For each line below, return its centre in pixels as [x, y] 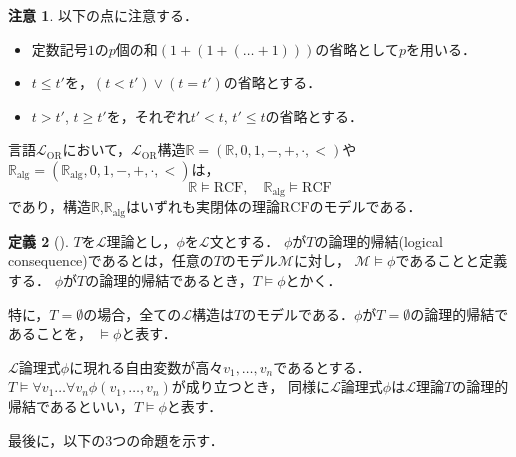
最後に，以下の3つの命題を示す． [116, 439]
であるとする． [322, 366]
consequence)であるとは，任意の [111, 260]
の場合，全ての [132, 313]
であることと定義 [451, 260]
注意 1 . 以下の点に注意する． [103, 15]
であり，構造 [49, 206]
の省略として [357, 48]
